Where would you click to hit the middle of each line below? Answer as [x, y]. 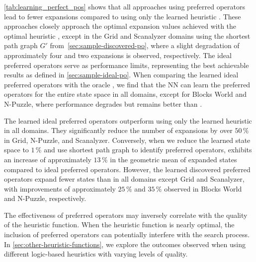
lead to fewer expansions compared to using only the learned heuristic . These [123, 16]
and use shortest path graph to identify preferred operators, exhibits [148, 150]
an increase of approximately [48, 159]
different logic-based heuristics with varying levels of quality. [96, 254]
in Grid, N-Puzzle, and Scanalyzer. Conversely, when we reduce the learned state [127, 140]
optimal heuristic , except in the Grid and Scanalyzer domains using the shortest [127, 35]
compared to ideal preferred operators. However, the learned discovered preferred [127, 169]
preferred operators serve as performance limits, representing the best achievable [127, 65]
